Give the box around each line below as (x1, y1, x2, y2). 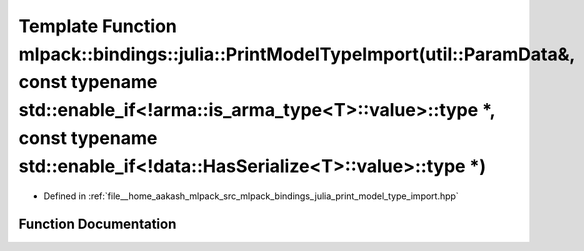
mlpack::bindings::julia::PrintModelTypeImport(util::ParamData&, (18, 43, 575, 65)
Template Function (18, 15, 177, 37)
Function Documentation (18, 216, 177, 233)
